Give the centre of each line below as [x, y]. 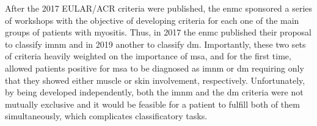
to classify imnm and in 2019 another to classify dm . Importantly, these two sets [155, 44]
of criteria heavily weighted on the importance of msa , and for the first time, [148, 56]
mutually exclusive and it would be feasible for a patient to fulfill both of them [152, 104]
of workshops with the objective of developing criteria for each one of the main [152, 20]
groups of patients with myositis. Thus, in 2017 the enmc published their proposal [158, 32]
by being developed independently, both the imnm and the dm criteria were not [154, 92]
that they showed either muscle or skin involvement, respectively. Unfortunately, [155, 80]
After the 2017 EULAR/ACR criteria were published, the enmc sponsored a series [159, 8]
